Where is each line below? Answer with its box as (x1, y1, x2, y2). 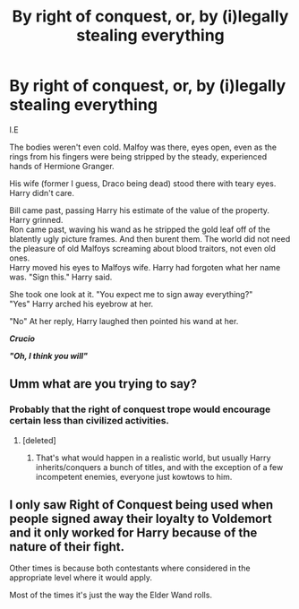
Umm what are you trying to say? (9, 376, 197, 391)
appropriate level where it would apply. (9, 572, 153, 583)
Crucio (9, 333, 36, 344)
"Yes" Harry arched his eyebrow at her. (9, 298, 154, 309)
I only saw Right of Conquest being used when (9, 497, 274, 512)
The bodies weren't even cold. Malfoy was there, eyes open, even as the (9, 142, 278, 152)
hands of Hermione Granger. (9, 160, 115, 171)
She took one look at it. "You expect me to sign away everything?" (9, 288, 253, 299)
